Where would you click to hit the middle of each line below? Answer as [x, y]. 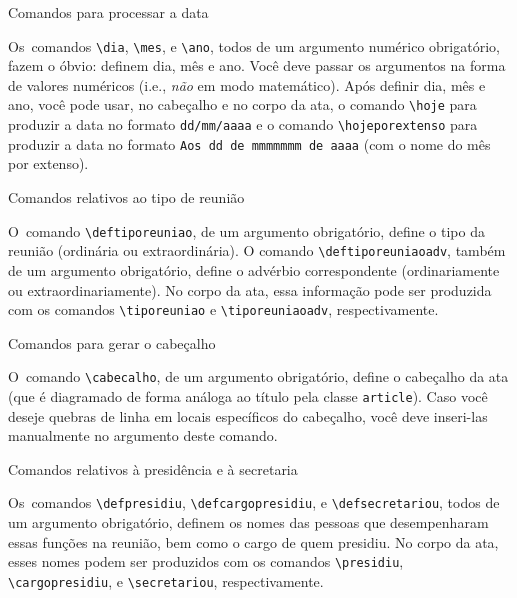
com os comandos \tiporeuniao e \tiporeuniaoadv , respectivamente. [223, 309]
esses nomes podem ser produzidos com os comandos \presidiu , [206, 561]
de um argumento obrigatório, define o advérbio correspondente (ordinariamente [254, 269]
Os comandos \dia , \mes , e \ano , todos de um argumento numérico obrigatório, [254, 45]
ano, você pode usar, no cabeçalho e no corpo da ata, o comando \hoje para [242, 104]
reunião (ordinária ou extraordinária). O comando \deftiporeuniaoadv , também [257, 250]
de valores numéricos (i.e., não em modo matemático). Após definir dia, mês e [247, 84]
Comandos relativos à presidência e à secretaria [153, 468]
